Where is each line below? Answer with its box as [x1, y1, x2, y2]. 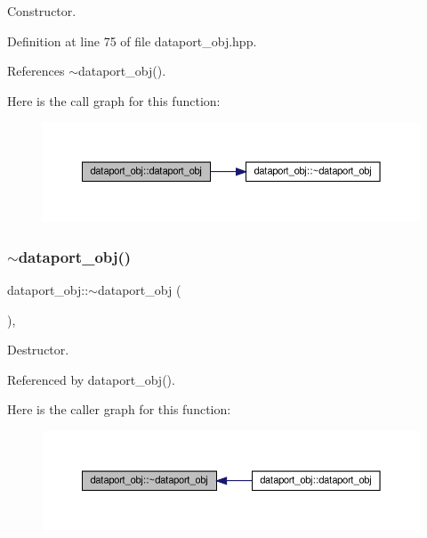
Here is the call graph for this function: [7, 91, 221, 110]
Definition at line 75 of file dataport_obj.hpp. [7, 31, 257, 50]
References [7, 61, 65, 80]
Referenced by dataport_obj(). [7, 370, 175, 388]
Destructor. [7, 340, 69, 359]
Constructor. [7, 2, 77, 20]
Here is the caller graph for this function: [7, 400, 231, 419]
